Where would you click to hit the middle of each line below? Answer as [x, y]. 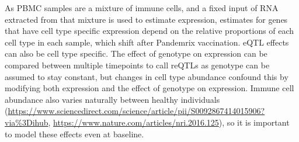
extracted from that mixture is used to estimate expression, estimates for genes [146, 19]
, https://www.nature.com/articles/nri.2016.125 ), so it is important [169, 122]
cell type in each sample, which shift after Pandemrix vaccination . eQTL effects [147, 42]
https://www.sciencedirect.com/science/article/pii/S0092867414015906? [136, 111]
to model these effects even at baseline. [74, 134]
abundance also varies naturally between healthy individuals [112, 99]
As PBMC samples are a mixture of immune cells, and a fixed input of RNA [142, 8]
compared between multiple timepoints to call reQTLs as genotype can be [137, 65]
